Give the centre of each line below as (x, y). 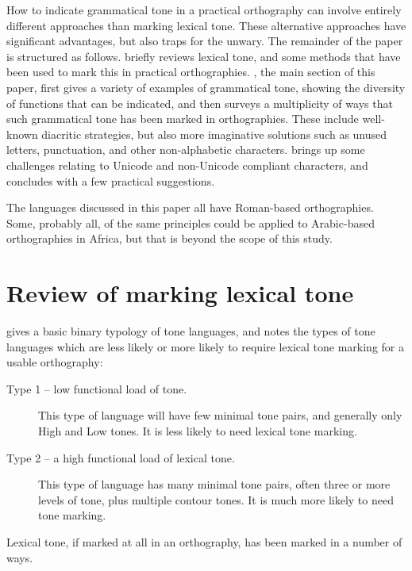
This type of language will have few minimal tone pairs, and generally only (220, 415)
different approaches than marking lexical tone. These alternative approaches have (206, 25)
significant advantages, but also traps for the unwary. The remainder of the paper (205, 41)
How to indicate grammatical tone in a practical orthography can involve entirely (204, 10)
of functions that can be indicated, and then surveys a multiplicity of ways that (200, 103)
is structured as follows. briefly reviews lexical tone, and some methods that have (204, 56)
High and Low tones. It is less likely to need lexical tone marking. (198, 431)
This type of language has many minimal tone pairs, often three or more (214, 484)
